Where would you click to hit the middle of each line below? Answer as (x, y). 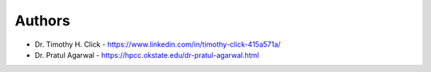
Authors (43, 21)
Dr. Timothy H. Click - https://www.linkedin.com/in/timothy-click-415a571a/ (158, 44)
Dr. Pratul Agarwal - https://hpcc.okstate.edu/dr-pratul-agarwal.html (147, 55)
